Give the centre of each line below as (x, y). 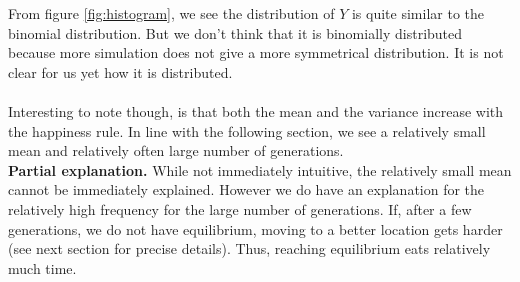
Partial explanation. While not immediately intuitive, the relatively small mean (260, 169)
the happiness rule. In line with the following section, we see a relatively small (247, 130)
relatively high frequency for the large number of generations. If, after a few (240, 208)
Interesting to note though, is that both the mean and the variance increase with (256, 110)
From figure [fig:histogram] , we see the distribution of (171, 13)
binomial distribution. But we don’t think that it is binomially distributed (235, 32)
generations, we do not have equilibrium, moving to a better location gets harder (255, 228)
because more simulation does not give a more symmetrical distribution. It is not (256, 52)
